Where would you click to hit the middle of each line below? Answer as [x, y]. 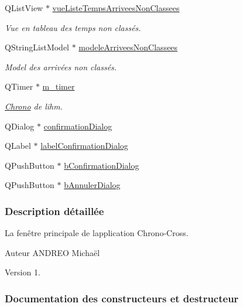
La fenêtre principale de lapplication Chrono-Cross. [97, 233]
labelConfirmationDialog [84, 146]
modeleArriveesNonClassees [128, 47]
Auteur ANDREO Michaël [52, 252]
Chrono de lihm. [34, 106]
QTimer [19, 86]
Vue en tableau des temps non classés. [73, 27]
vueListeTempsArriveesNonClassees [116, 8]
